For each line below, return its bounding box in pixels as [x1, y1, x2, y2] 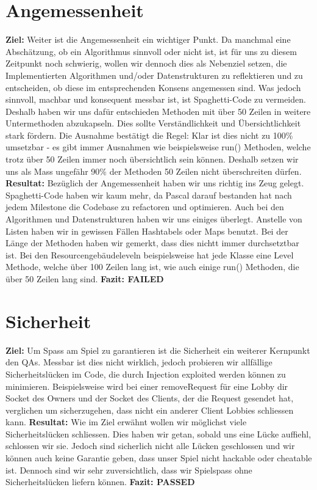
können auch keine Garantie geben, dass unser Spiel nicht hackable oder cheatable [5, 452, 312, 464]
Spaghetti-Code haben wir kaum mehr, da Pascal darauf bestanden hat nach [5, 188, 292, 201]
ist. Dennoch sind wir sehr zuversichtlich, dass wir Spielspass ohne [5, 463, 252, 476]
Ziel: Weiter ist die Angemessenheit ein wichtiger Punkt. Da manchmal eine [5, 33, 291, 46]
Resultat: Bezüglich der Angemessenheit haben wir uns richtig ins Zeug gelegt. [5, 177, 304, 189]
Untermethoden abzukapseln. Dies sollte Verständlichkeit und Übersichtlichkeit [5, 117, 301, 130]
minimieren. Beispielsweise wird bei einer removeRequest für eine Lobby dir [5, 379, 288, 392]
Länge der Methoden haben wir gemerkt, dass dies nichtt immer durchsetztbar [5, 236, 299, 249]
